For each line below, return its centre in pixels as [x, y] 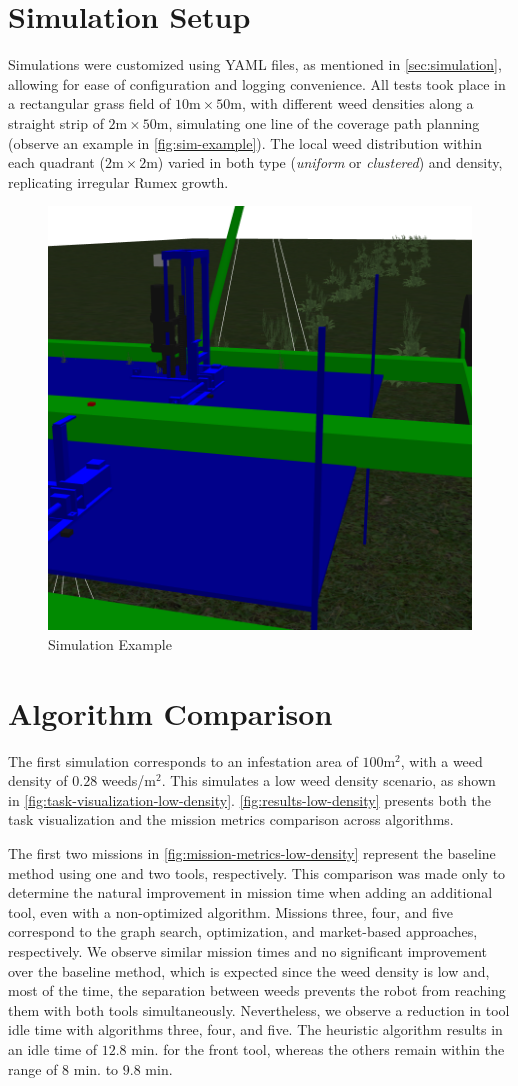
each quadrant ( [56, 162]
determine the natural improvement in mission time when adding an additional [250, 892]
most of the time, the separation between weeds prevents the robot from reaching [257, 990]
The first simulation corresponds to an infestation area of [183, 760]
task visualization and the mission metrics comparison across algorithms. [231, 819]
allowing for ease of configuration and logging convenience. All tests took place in [257, 83]
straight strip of [56, 122]
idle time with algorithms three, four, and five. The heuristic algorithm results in [255, 1029]
